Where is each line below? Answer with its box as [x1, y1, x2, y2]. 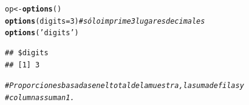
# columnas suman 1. [5, 93, 75, 102]
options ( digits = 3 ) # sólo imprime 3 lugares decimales [5, 16, 205, 25]
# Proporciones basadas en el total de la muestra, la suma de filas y [5, 81, 244, 90]
